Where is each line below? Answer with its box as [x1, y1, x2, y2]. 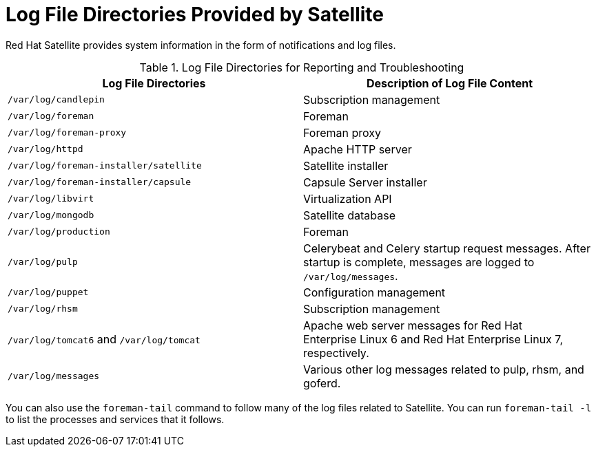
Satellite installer [303, 158, 389, 173]
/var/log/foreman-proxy [8, 127, 127, 138]
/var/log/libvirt [8, 193, 94, 204]
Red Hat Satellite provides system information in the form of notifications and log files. [6, 39, 396, 51]
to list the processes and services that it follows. [6, 413, 225, 425]
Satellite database [303, 208, 395, 222]
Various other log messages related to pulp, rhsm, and [303, 362, 584, 376]
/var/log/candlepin [8, 94, 105, 105]
